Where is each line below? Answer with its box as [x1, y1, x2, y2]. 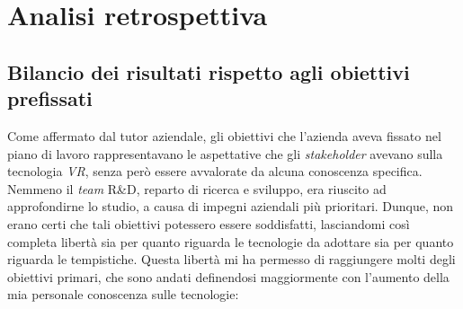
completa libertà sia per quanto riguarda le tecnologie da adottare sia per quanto [7, 232, 454, 251]
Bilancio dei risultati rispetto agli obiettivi [7, 57, 410, 85]
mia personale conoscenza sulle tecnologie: [7, 285, 239, 304]
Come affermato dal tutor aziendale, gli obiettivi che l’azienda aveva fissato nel [7, 126, 441, 145]
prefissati [7, 84, 93, 112]
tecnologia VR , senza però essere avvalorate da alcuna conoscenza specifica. [7, 162, 423, 181]
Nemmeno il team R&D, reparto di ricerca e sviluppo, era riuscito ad [7, 179, 387, 198]
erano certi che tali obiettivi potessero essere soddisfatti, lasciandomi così [7, 214, 410, 233]
